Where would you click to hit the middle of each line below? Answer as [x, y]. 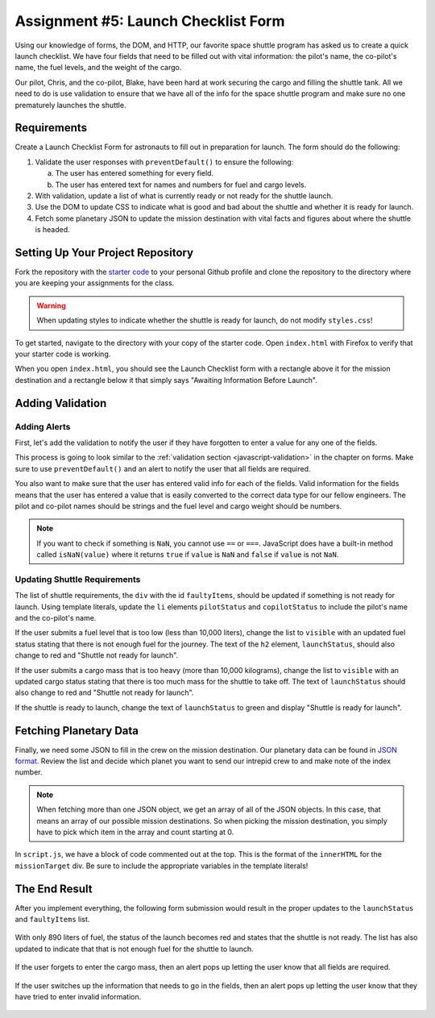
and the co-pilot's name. [56, 617]
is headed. [52, 230]
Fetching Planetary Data [77, 731]
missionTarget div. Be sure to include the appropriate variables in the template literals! [162, 866]
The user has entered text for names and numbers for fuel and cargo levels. [181, 185]
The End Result [54, 889]
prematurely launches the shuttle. [70, 105]
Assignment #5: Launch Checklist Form [150, 21]
